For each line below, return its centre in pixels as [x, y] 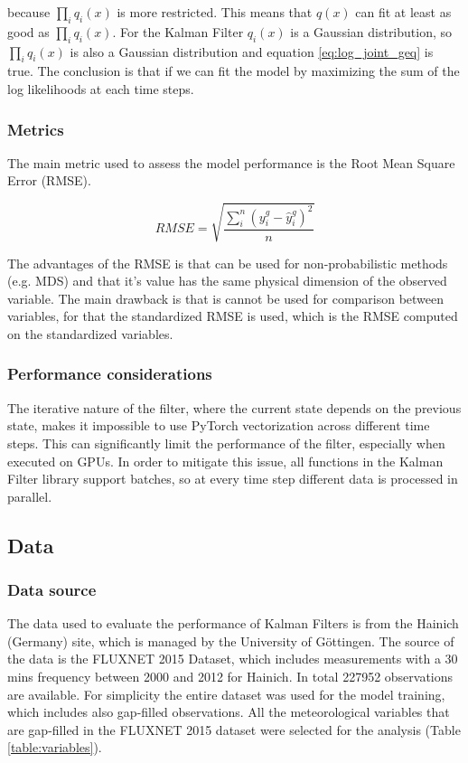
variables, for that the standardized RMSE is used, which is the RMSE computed [233, 316]
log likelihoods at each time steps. [101, 88]
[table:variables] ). [55, 747]
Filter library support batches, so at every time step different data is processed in [233, 479]
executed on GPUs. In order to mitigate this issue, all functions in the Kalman [225, 461]
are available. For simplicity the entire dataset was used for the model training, [226, 694]
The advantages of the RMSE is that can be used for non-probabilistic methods [228, 263]
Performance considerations [110, 374]
